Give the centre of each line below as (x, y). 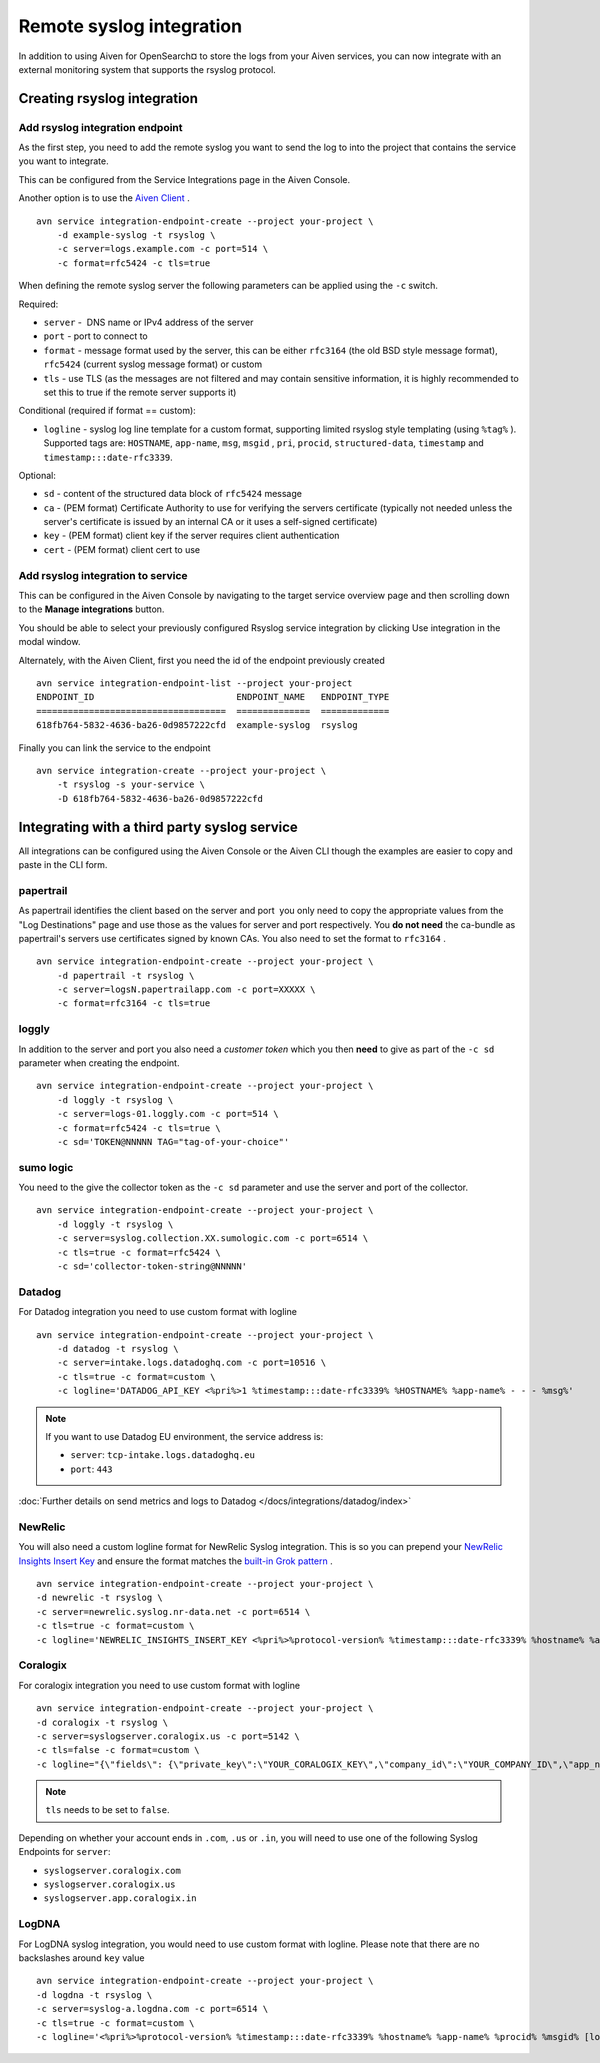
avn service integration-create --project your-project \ (181, 770)
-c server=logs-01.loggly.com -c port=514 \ (167, 1114)
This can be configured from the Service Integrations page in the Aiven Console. (184, 179)
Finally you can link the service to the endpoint (114, 747)
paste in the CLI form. (63, 864)
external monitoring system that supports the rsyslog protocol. (147, 69)
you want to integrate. (63, 161)
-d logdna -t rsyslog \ (94, 1994)
